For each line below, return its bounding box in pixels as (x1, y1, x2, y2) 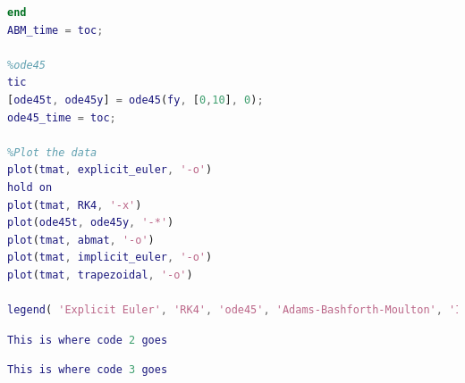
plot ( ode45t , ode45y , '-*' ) (7, 216, 174, 229)
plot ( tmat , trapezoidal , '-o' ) (7, 268, 193, 281)
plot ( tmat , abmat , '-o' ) (7, 233, 155, 246)
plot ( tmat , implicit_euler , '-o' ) (7, 251, 213, 264)
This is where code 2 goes (7, 333, 168, 346)
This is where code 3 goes (7, 363, 168, 377)
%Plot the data (7, 146, 97, 159)
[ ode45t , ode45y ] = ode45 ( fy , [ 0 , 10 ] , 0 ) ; (7, 93, 264, 106)
